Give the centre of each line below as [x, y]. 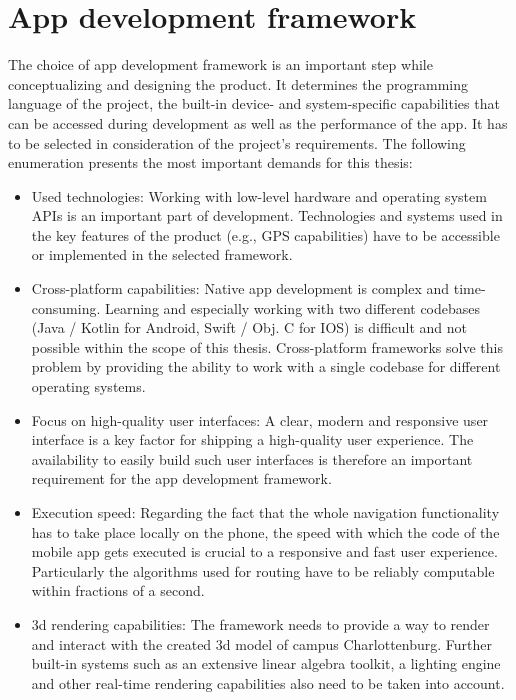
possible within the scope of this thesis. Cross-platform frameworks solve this [267, 346]
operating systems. [88, 386]
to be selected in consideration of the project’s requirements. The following [237, 142]
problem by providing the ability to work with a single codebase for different [266, 366]
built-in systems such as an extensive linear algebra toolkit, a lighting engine [266, 663]
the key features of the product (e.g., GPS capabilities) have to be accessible [265, 234]
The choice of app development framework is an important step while [220, 64]
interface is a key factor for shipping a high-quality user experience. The [252, 439]
